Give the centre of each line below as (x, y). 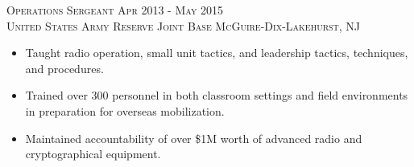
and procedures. (64, 68)
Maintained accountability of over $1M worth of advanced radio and (194, 138)
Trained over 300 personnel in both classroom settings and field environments (217, 95)
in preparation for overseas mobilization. (125, 110)
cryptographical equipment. (93, 154)
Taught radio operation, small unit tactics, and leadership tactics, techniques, (217, 53)
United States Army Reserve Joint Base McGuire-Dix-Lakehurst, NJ (184, 25)
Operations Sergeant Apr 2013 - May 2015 (115, 10)
